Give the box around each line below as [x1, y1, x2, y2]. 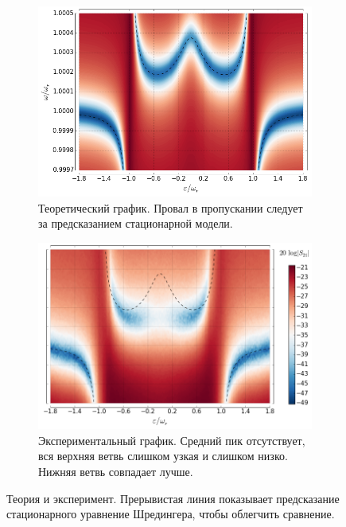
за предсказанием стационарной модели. [38, 215, 233, 232]
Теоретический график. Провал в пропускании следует [38, 199, 303, 216]
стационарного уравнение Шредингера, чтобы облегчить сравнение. [6, 506, 335, 522]
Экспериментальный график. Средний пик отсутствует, [38, 431, 305, 448]
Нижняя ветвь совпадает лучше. [38, 463, 193, 479]
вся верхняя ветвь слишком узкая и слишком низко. [38, 447, 288, 464]
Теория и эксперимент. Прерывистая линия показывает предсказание [6, 490, 340, 506]
